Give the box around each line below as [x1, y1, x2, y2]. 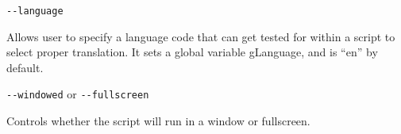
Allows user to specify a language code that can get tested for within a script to [6, 28, 395, 44]
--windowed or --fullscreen [6, 86, 149, 102]
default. [6, 59, 44, 75]
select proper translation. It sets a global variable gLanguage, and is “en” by [6, 44, 378, 60]
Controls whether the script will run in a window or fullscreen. [6, 113, 310, 129]
